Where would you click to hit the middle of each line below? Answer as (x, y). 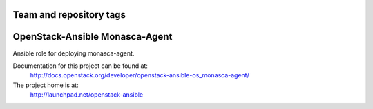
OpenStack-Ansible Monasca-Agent (93, 37)
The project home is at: (46, 85)
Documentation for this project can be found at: (80, 66)
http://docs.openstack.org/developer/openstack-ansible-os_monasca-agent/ (140, 75)
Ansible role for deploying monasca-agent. (74, 53)
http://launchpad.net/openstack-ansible (87, 95)
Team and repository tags (69, 15)
